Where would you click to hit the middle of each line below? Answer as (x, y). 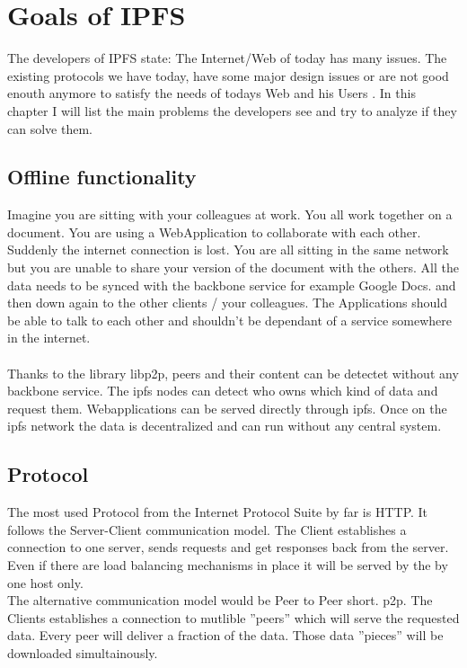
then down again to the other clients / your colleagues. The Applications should (227, 303)
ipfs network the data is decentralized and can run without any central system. (225, 426)
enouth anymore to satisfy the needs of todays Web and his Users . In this (211, 93)
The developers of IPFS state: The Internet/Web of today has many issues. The (227, 58)
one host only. (45, 582)
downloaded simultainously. (83, 652)
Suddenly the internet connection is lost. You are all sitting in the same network (228, 249)
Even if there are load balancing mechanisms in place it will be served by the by (228, 565)
